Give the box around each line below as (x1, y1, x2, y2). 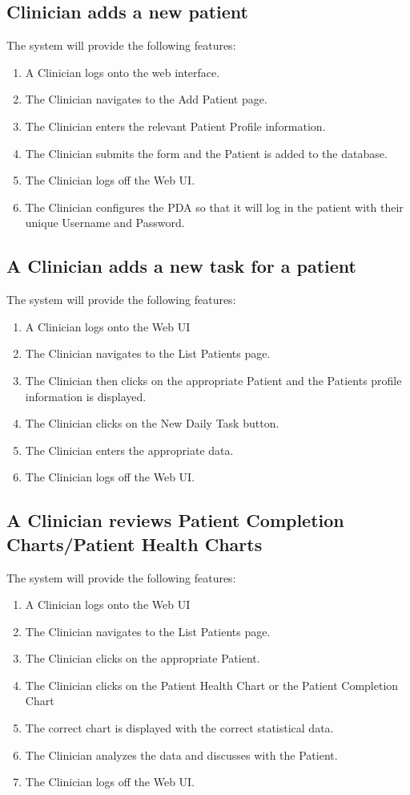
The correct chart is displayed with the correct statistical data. (25, 720, 334, 736)
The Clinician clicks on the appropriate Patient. (25, 650, 260, 667)
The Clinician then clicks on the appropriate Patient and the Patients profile (25, 371, 402, 388)
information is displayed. (25, 387, 147, 404)
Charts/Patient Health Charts (6, 531, 263, 556)
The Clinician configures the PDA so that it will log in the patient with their (25, 198, 404, 215)
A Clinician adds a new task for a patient (6, 254, 356, 278)
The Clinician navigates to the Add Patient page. (25, 91, 267, 107)
